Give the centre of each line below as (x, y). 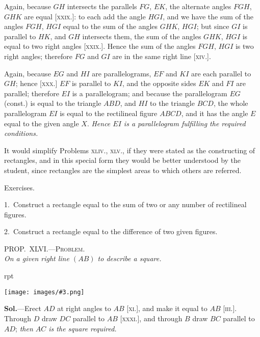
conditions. (21, 133)
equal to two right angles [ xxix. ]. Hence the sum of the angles (100, 46)
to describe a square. (129, 258)
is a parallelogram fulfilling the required (185, 123)
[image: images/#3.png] (44, 292)
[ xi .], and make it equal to (167, 308)
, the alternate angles (198, 6)
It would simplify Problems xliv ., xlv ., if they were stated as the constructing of (130, 150)
